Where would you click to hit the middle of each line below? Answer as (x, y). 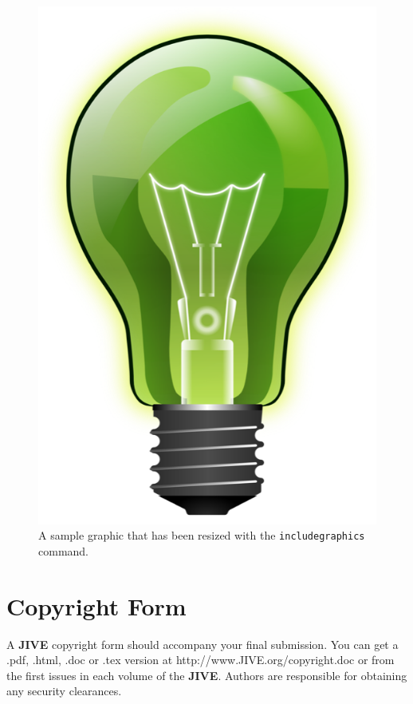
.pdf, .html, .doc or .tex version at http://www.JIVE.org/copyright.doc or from (201, 660)
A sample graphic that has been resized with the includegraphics (202, 535)
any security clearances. (64, 691)
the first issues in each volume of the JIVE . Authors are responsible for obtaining (207, 675)
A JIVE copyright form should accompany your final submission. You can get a (203, 644)
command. (63, 550)
